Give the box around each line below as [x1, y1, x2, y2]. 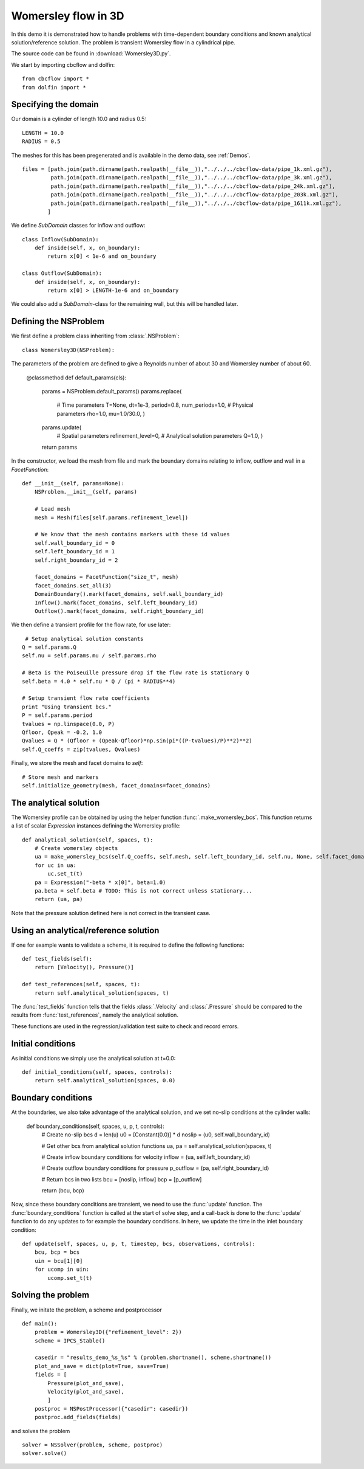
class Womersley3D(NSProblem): [22, 347, 115, 353]
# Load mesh [34, 505, 70, 513]
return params [41, 443, 78, 451]
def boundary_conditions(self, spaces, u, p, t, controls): [26, 1122, 164, 1130]
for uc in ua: [34, 862, 77, 869]
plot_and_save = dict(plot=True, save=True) [34, 1363, 169, 1369]
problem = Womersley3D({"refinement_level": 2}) [34, 1329, 182, 1336]
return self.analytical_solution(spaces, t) [34, 989, 169, 997]
